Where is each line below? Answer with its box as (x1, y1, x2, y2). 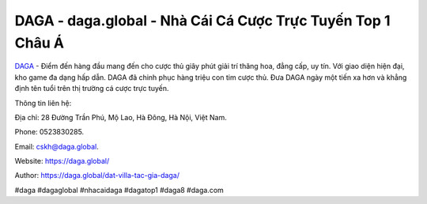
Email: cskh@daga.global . (14, 142, 99, 151)
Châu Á (14, 34, 65, 51)
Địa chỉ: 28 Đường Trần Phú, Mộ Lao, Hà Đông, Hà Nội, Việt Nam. (14, 112, 227, 122)
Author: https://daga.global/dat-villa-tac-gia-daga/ (14, 171, 179, 180)
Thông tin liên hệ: (14, 98, 72, 108)
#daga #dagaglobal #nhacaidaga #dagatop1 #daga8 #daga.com (14, 185, 225, 195)
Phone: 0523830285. (14, 127, 85, 137)
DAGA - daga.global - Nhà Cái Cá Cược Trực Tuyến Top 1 (14, 12, 391, 29)
